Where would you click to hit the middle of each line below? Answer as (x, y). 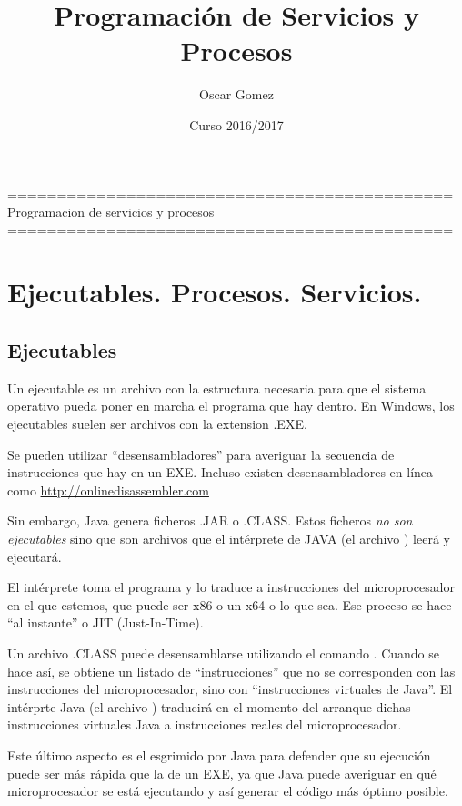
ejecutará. (35, 556)
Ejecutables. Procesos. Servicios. (215, 292)
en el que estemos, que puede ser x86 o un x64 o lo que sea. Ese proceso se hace (230, 604)
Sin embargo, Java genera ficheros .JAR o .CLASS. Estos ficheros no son (210, 520)
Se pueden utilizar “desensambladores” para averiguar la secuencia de (201, 454)
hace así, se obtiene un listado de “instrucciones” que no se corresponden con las (231, 671)
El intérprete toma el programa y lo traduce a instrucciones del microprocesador (231, 587)
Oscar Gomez (236, 94)
